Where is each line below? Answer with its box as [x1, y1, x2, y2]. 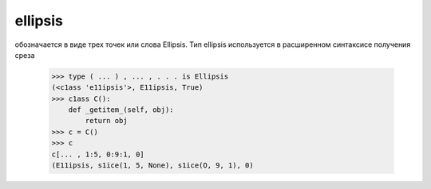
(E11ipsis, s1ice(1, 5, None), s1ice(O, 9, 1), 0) [51, 161, 255, 170]
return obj [85, 116, 128, 125]
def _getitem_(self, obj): [68, 106, 175, 114]
